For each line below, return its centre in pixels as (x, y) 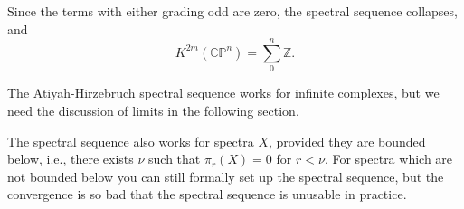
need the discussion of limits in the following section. (153, 110)
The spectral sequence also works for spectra (131, 141)
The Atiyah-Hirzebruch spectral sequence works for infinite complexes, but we (223, 93)
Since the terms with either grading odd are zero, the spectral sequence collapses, (232, 11)
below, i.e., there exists (71, 159)
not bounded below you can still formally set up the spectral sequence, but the (226, 176)
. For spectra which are (388, 159)
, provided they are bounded (347, 141)
